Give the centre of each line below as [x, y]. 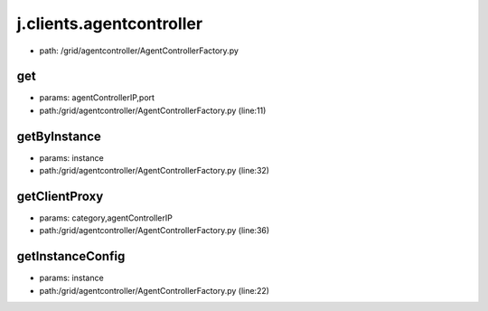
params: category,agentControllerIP [106, 218]
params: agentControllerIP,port [97, 98]
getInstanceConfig [71, 256]
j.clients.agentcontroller [110, 24]
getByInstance [59, 136]
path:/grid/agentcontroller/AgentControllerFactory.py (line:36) [155, 231]
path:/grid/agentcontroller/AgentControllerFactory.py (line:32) [155, 171]
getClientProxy [60, 196]
